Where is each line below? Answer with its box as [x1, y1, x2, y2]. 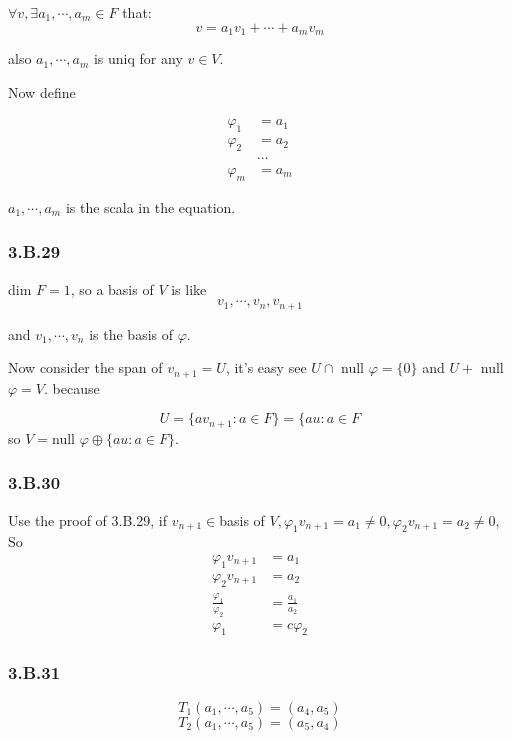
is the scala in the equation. [65, 196, 236, 217]
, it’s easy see [225, 357, 307, 378]
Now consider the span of [8, 357, 163, 378]
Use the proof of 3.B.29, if [8, 509, 167, 530]
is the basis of [89, 323, 174, 344]
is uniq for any [93, 48, 183, 69]
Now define [8, 81, 76, 102]
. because [43, 377, 100, 398]
